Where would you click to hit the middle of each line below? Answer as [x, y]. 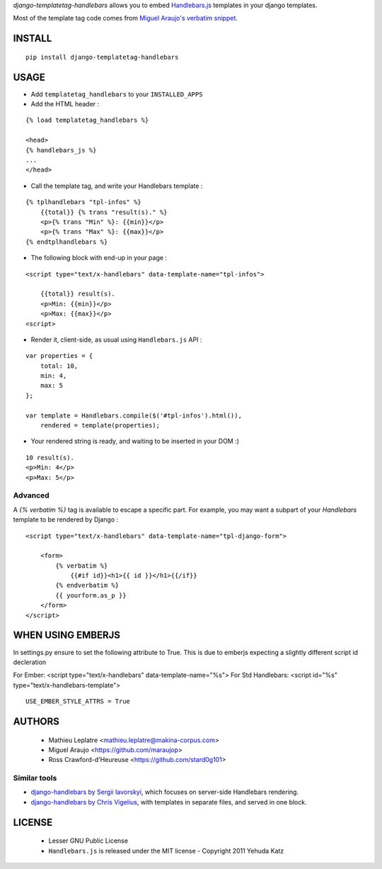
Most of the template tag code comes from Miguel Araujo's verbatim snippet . [126, 18]
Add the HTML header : [65, 104]
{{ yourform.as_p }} [91, 595]
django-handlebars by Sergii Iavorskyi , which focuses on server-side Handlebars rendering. [165, 792]
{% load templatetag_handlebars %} [87, 120]
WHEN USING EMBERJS [66, 635]
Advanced [31, 495]
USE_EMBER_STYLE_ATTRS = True [78, 701]
